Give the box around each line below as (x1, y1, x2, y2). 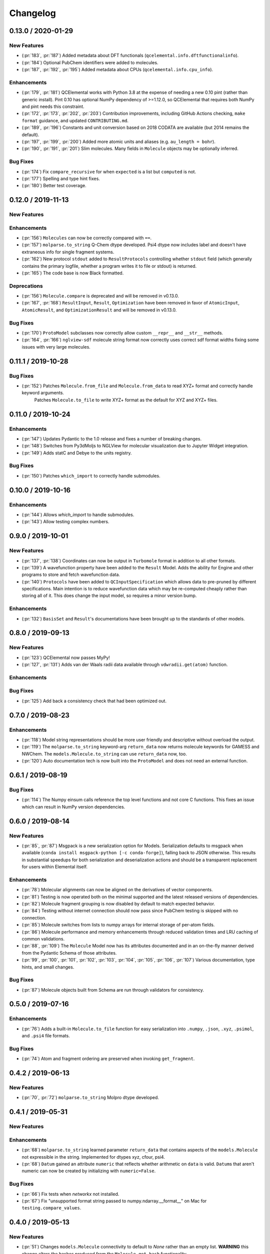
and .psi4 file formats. (21, 1033, 70, 1039)
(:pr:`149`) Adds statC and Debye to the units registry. (21, 449, 132, 456)
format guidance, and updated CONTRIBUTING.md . (21, 117, 129, 123)
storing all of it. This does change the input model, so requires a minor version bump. (21, 592, 197, 599)
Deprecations (9, 282, 43, 289)
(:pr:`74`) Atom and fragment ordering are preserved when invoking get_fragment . (21, 1056, 195, 1062)
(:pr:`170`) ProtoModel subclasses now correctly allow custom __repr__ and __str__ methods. (21, 330, 223, 336)
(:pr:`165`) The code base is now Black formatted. (21, 270, 124, 276)
